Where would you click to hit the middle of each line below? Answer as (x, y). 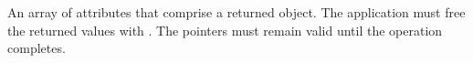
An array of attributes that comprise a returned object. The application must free (236, 12)
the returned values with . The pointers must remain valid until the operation (225, 30)
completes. (37, 48)
